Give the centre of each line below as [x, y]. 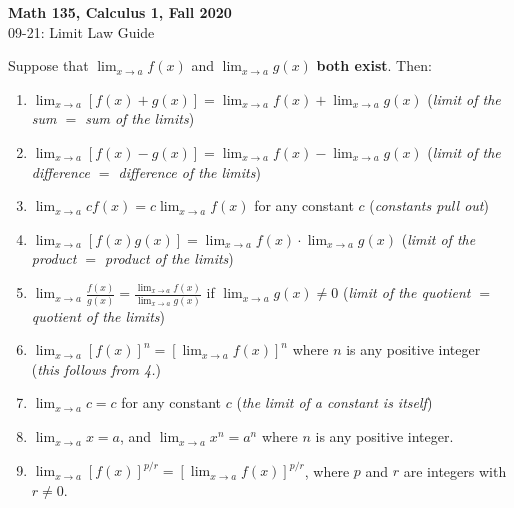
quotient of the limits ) [98, 315]
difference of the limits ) [189, 171]
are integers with [455, 470]
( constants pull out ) [429, 205]
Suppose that [48, 65]
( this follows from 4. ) [96, 368]
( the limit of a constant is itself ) [334, 402]
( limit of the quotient [406, 292]
